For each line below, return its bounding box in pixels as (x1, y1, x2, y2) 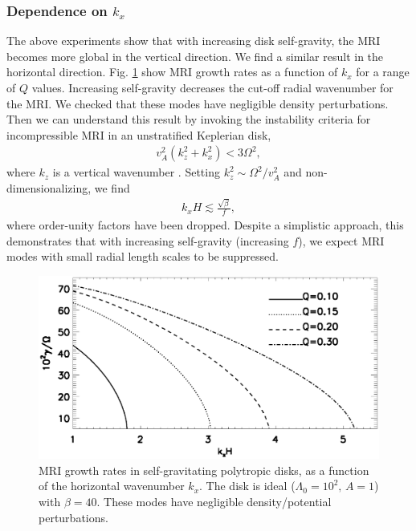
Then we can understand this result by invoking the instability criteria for (6, 111, 371, 128)
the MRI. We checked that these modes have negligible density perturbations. (6, 95, 389, 111)
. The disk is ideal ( (199, 477, 296, 494)
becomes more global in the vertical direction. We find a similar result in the (6, 47, 384, 64)
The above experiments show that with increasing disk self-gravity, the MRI (6, 32, 381, 49)
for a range (356, 63, 410, 80)
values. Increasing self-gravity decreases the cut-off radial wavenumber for (31, 79, 394, 95)
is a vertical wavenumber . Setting (52, 164, 220, 180)
